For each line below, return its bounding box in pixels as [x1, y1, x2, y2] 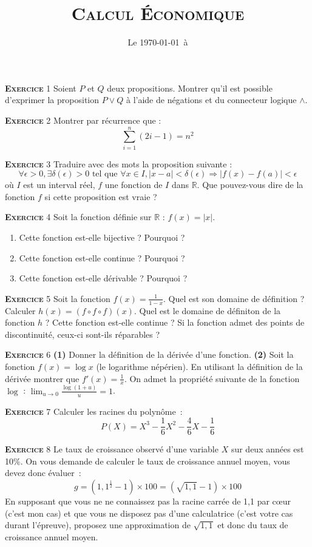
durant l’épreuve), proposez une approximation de [5, 518, 191, 531]
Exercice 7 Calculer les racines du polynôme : [5, 404, 183, 417]
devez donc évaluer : [5, 466, 81, 479]
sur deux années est [231, 443, 304, 455]
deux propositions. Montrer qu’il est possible [107, 81, 273, 94]
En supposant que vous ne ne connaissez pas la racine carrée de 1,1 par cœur [5, 494, 291, 507]
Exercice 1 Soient [5, 81, 76, 94]
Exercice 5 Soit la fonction [5, 292, 110, 304]
